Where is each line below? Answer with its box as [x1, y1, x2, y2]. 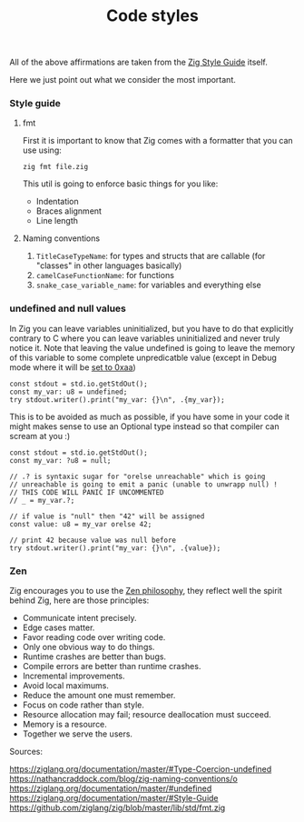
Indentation [35, 196, 79, 207]
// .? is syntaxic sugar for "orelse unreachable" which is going [9, 472, 266, 481]
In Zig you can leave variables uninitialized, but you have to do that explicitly [9, 323, 294, 334]
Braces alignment [35, 205, 103, 216]
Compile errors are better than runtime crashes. [22, 661, 201, 672]
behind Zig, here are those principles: [9, 595, 150, 606]
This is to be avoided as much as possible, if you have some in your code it [9, 411, 290, 422]
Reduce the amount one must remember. [22, 690, 176, 701]
